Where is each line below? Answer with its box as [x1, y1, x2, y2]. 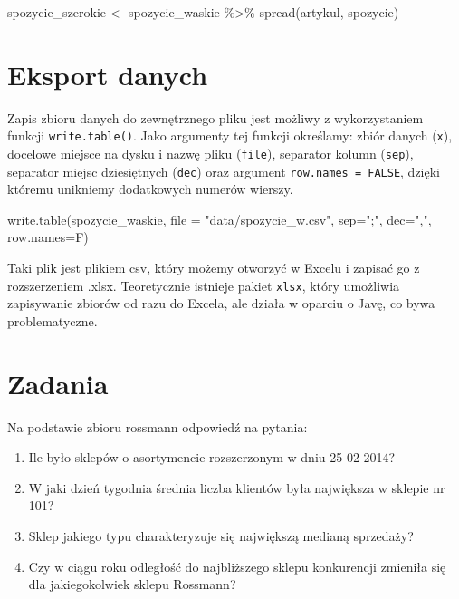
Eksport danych [7, 55, 208, 92]
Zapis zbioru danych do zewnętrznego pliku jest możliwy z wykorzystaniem [7, 108, 424, 127]
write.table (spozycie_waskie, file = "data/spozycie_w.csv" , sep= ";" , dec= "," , [7, 209, 432, 228]
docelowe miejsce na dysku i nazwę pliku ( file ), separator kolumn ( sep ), [7, 143, 414, 162]
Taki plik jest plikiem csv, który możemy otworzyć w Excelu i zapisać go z [7, 258, 420, 277]
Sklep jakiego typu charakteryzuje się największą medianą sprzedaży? [28, 527, 414, 545]
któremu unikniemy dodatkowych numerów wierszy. [7, 179, 293, 198]
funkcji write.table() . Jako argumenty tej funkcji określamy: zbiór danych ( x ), [7, 126, 453, 145]
